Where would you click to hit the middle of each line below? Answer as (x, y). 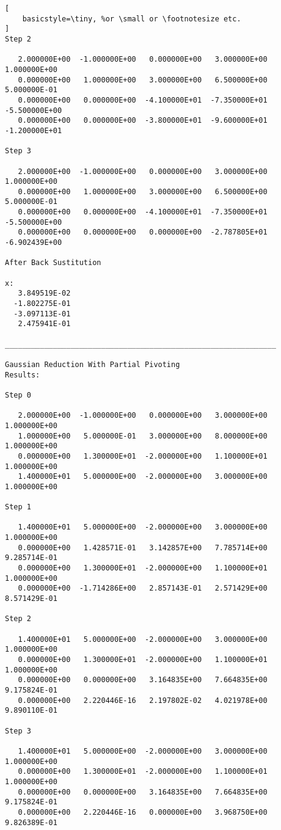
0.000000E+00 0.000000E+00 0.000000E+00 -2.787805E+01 (143, 232)
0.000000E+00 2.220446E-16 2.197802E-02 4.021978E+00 (143, 700)
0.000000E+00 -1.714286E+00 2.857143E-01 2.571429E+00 (143, 588)
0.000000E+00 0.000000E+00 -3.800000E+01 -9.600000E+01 (143, 121)
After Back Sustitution (53, 263)
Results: (23, 375)
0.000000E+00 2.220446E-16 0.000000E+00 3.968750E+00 (143, 812)
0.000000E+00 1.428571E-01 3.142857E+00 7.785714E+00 (143, 548)
